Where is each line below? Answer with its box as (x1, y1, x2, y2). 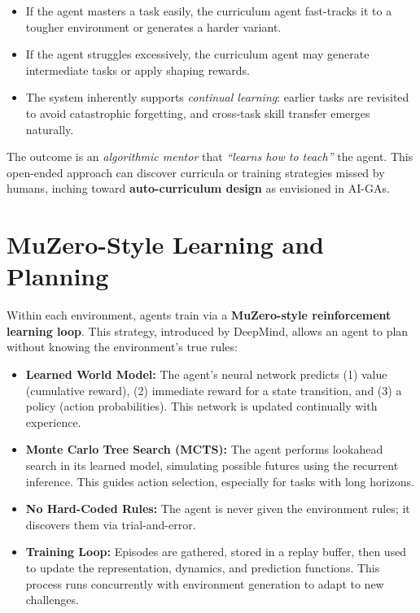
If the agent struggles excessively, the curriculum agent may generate (25, 46, 370, 63)
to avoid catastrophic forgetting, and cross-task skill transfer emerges (25, 104, 370, 121)
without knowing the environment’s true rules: (7, 338, 238, 355)
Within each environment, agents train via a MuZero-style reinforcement (7, 306, 392, 324)
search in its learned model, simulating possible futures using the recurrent (25, 457, 399, 473)
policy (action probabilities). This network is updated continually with (25, 398, 378, 415)
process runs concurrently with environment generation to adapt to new (25, 575, 384, 592)
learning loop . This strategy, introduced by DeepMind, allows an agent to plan (7, 322, 409, 339)
